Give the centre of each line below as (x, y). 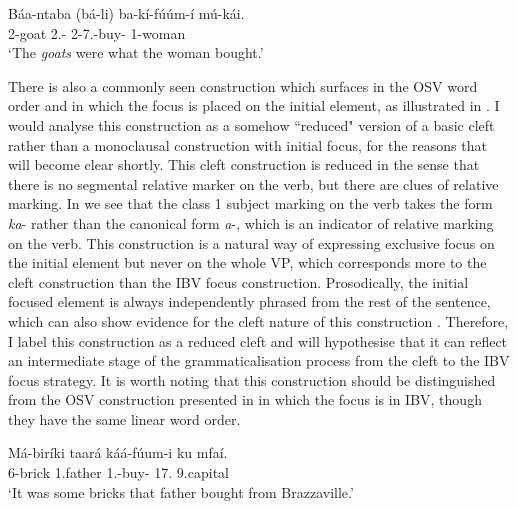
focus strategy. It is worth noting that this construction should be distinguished (252, 379)
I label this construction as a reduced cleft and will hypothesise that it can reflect (258, 340)
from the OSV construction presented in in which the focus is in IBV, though (245, 399)
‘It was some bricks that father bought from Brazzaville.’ (181, 491)
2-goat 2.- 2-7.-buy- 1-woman (97, 32)
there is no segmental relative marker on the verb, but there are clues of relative (253, 183)
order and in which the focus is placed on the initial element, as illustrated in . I (254, 105)
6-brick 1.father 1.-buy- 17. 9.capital (118, 472)
